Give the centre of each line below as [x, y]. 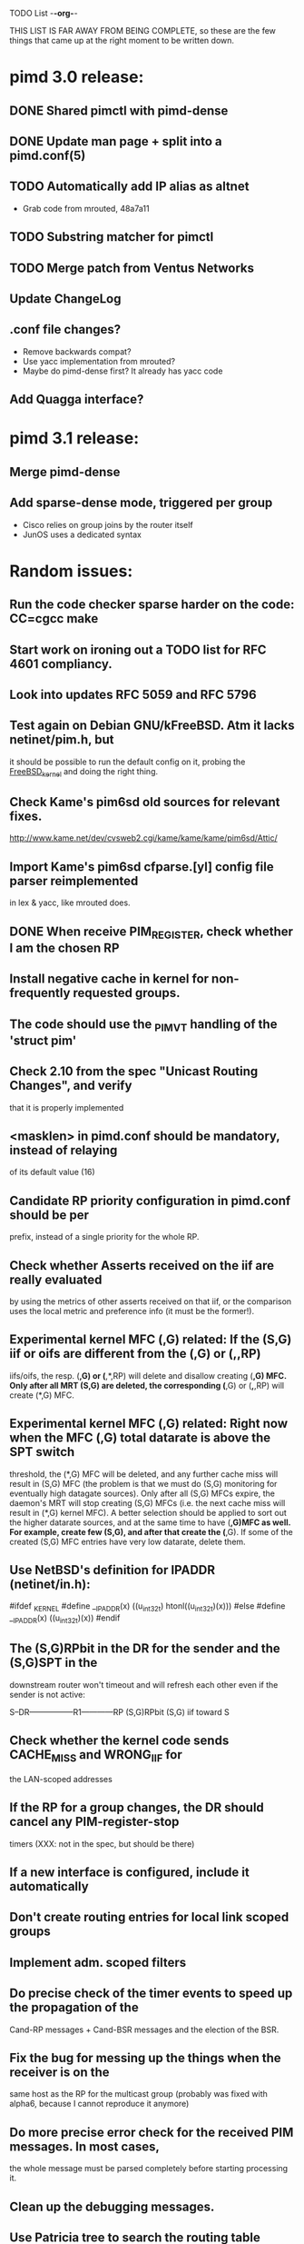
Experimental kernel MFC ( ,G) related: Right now [149, 1424]
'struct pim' [43, 1040]
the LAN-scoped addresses [61, 1779]
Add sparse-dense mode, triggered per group [141, 503]
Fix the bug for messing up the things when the [145, 2058]
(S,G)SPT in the [54, 1663]
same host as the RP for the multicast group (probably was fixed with [138, 2094]
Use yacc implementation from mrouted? [98, 361]
